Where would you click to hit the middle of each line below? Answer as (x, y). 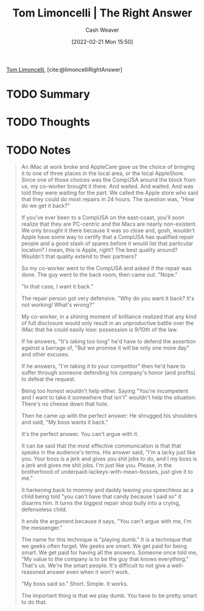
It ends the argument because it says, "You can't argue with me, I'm (106, 521)
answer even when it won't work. (88, 572)
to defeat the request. (48, 379)
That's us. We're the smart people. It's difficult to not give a (96, 566)
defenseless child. (44, 510)
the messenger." (42, 528)
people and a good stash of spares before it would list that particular (107, 243)
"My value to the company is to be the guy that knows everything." (105, 559)
